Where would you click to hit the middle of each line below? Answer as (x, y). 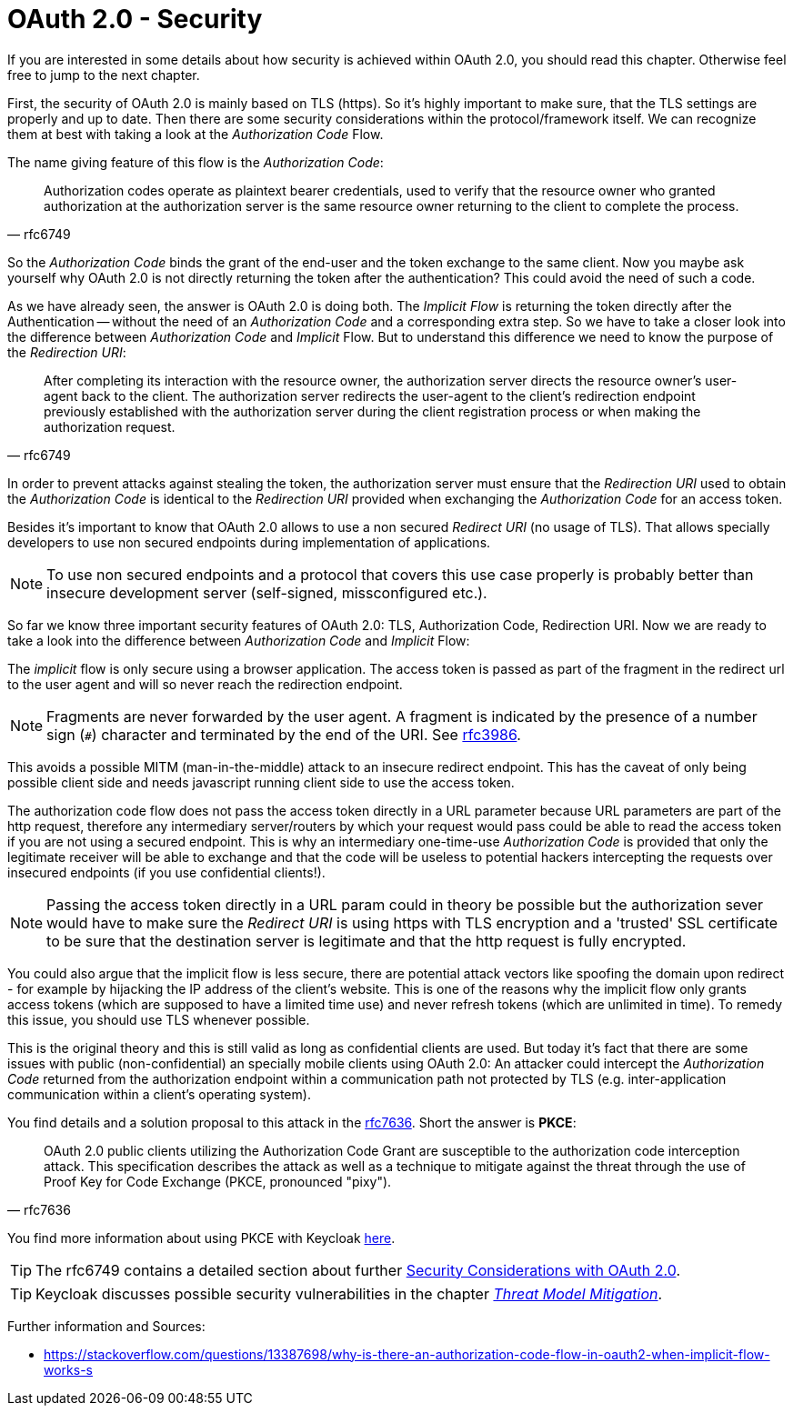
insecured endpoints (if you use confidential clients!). (166, 872)
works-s (68, 1369)
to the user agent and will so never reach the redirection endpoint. (205, 684)
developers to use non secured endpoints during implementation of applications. (249, 542)
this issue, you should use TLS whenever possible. (159, 1019)
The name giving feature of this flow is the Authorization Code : (196, 162)
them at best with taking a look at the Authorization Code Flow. (196, 134)
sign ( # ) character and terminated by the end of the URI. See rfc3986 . (284, 734)
